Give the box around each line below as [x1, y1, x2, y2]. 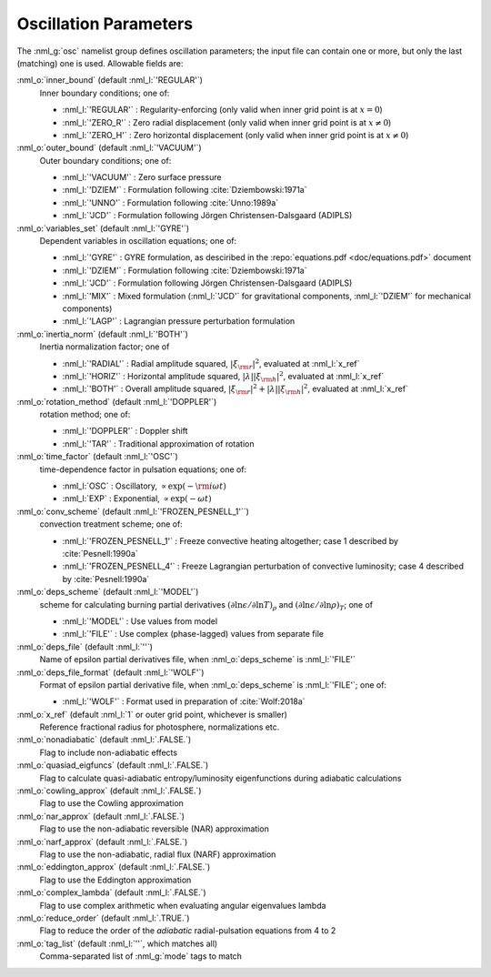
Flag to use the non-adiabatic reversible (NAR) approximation [39, 823, 270, 834]
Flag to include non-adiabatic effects [39, 747, 177, 758]
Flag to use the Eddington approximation [39, 874, 192, 885]
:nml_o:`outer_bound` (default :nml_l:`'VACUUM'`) [16, 142, 202, 154]
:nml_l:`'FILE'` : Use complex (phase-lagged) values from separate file [62, 629, 325, 640]
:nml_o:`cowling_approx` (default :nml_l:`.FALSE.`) [16, 785, 202, 796]
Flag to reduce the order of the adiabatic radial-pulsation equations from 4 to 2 [39, 925, 336, 936]
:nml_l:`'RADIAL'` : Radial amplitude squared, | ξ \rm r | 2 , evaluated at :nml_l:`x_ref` [62, 357, 360, 371]
